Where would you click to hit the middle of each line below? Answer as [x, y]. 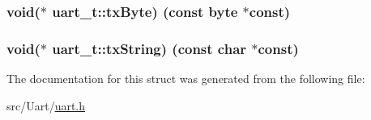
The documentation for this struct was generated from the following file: [186, 79]
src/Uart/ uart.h [46, 105]
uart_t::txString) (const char [149, 48]
